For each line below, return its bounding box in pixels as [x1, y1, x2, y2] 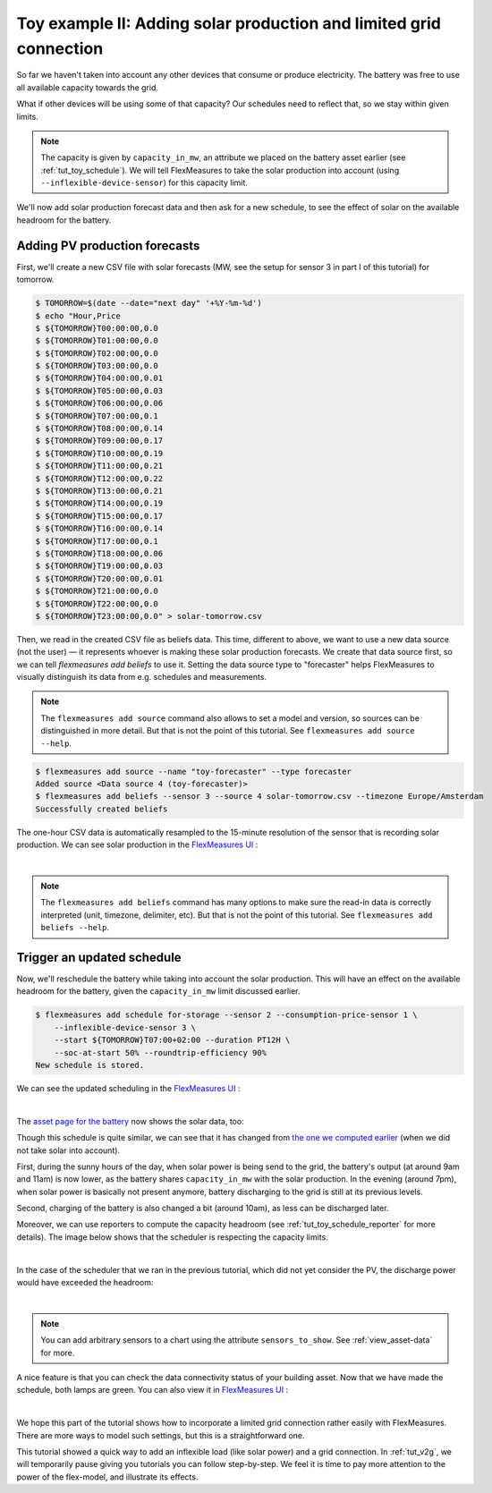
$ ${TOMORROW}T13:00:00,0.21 [35, 486, 164, 496]
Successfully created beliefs [35, 803, 168, 814]
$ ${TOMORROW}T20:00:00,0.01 [35, 573, 164, 583]
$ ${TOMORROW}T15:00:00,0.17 [35, 511, 164, 521]
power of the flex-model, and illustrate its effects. [16, 1472, 199, 1482]
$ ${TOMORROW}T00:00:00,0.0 [35, 323, 158, 333]
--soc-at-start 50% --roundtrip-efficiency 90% [54, 1048, 267, 1057]
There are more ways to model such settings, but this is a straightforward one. [16, 1429, 305, 1440]
